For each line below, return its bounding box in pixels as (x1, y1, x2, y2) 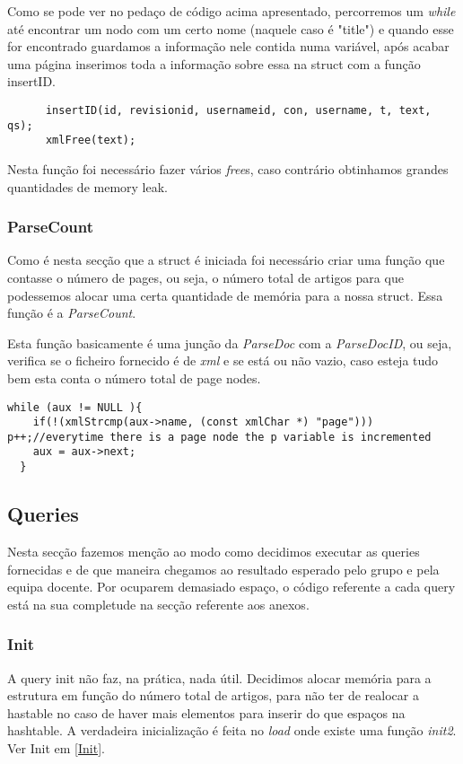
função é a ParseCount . (7, 303, 136, 322)
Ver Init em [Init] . (7, 738, 105, 757)
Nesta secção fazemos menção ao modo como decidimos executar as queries (7, 541, 420, 560)
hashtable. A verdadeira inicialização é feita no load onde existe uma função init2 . (7, 721, 457, 740)
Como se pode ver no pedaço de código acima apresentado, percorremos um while (7, 2, 456, 20)
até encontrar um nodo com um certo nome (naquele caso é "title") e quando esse (7, 19, 454, 38)
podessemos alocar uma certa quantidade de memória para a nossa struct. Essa (7, 285, 443, 304)
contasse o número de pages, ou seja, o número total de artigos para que (7, 268, 404, 286)
